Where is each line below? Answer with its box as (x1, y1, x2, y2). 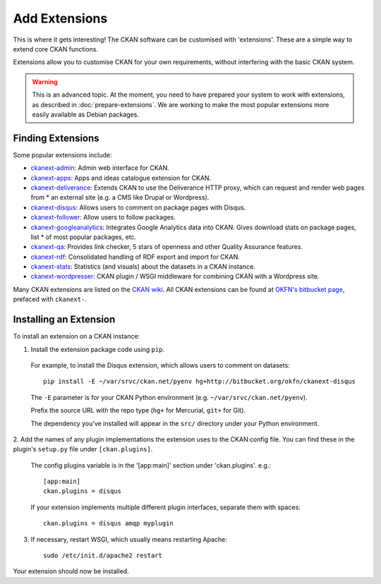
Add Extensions (13, 11, 108, 26)
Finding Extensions (13, 132, 99, 144)
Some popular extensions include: (13, 150, 112, 159)
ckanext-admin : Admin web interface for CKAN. (30, 164, 169, 172)
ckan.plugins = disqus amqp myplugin (43, 519, 174, 528)
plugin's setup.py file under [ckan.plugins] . (13, 445, 153, 454)
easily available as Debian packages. (32, 110, 139, 118)
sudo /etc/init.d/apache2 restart (43, 552, 162, 560)
